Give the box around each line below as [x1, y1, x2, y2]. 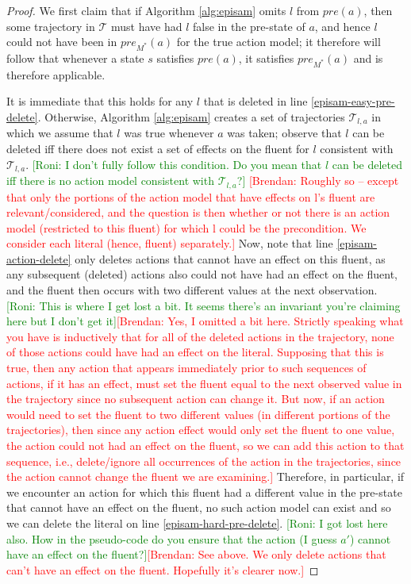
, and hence [314, 17, 371, 34]
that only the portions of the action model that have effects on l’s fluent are [6, 188, 375, 205]
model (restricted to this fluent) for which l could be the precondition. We [6, 219, 367, 236]
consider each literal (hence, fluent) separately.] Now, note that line [6, 235, 333, 252]
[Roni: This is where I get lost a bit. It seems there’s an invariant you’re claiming [6, 297, 401, 313]
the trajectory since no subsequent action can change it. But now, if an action [6, 390, 385, 407]
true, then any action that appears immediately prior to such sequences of [6, 359, 367, 376]
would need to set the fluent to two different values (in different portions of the [6, 405, 390, 422]
